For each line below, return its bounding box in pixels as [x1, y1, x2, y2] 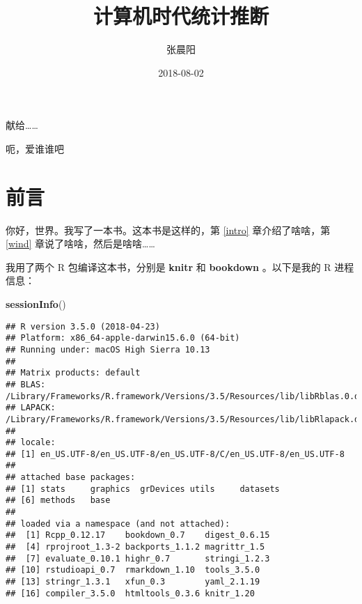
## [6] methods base [6, 495, 111, 506]
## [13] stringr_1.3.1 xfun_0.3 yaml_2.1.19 [6, 577, 260, 587]
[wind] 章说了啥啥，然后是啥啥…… [6, 236, 155, 251]
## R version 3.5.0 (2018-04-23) [6, 321, 160, 332]
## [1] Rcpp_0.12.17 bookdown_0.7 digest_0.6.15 [6, 530, 270, 541]
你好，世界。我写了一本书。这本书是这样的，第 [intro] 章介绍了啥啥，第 [6, 222, 331, 237]
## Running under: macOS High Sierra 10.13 [6, 344, 210, 355]
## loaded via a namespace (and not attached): [6, 518, 230, 529]
